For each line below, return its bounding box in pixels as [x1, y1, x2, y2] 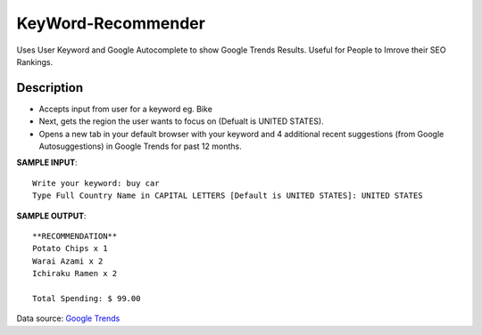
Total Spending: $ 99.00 [32, 293, 141, 303]
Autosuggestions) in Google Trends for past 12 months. [38, 141, 242, 151]
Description [16, 80, 84, 95]
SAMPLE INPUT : [16, 157, 78, 168]
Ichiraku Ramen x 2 [32, 268, 118, 279]
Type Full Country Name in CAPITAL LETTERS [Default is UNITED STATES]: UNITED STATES [32, 191, 423, 200]
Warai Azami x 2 [32, 256, 104, 266]
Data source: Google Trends [16, 313, 120, 324]
